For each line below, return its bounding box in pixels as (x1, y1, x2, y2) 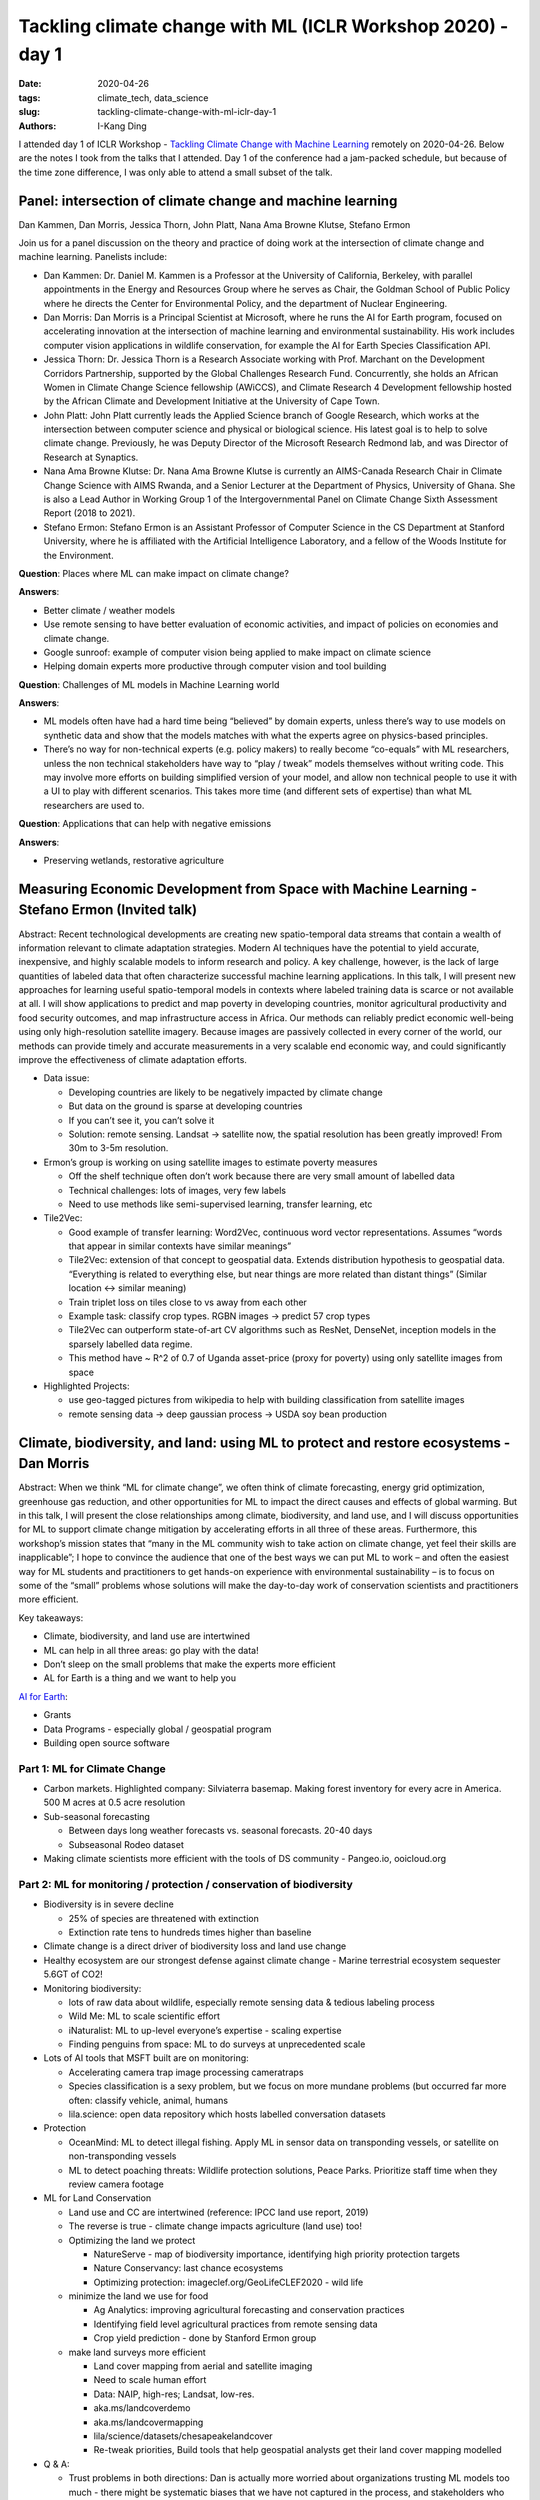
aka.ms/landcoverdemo (93, 2402, 191, 2414)
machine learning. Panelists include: (18, 251, 167, 263)
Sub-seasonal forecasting (43, 1810, 150, 1822)
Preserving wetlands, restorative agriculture (43, 855, 225, 866)
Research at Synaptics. (43, 451, 139, 463)
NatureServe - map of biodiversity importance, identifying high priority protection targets (93, 2248, 460, 2260)
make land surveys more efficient (68, 2346, 207, 2358)
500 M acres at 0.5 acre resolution (43, 1796, 186, 1809)
